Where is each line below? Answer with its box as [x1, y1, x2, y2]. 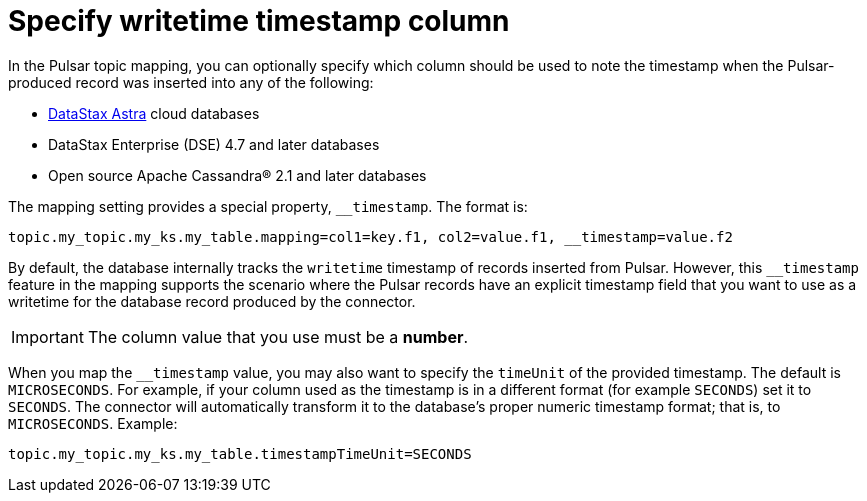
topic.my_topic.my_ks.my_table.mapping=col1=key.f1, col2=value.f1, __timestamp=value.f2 [8, 228, 733, 245]
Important [11, 326, 84, 347]
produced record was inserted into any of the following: [8, 73, 374, 91]
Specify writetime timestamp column [8, 4, 510, 38]
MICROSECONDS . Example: [8, 414, 178, 432]
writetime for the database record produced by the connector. [8, 292, 416, 310]
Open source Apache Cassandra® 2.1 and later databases [48, 166, 427, 184]
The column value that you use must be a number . [87, 326, 469, 347]
